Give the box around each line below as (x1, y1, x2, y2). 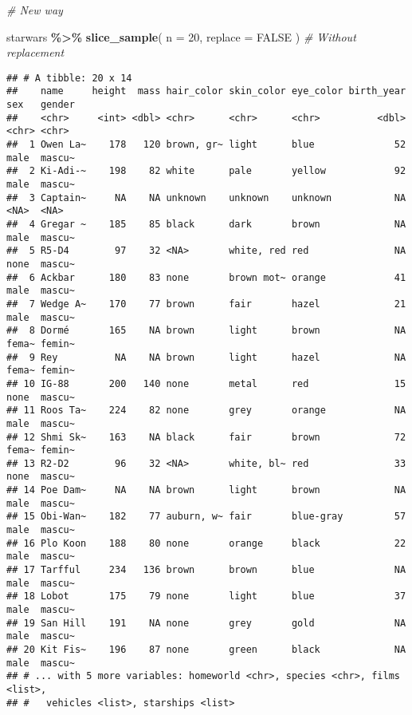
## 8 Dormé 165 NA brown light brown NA (6, 325, 406, 337)
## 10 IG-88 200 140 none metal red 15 (6, 377, 406, 389)
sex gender (6, 99, 75, 111)
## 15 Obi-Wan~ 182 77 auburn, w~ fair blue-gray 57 (6, 511, 406, 523)
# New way (6, 2, 63, 18)
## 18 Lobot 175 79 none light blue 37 (6, 591, 406, 602)
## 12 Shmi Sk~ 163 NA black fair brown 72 (6, 431, 406, 443)
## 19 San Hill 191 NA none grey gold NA (6, 617, 406, 629)
